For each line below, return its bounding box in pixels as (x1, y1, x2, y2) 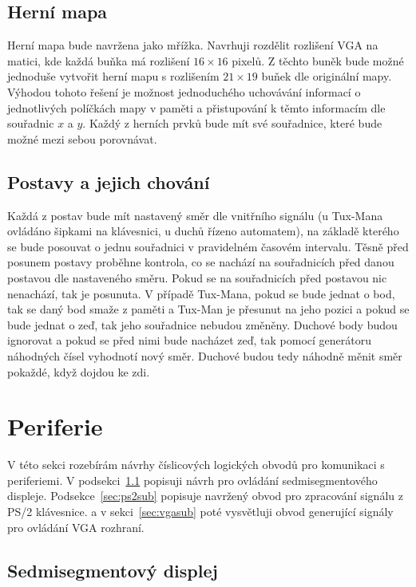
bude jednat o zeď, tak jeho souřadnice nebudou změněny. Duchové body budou (7, 316, 398, 333)
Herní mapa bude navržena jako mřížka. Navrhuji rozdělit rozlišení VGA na (7, 37, 378, 53)
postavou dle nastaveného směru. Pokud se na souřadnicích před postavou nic (7, 269, 387, 286)
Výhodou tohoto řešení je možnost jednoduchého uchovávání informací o (7, 83, 361, 100)
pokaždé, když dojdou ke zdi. (7, 363, 150, 380)
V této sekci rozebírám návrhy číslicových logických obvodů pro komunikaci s (7, 456, 385, 473)
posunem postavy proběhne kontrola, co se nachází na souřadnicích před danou (7, 254, 394, 270)
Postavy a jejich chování (7, 169, 210, 194)
